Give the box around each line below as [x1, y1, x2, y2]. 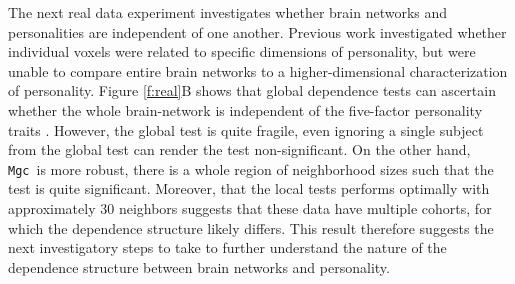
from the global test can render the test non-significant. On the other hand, [8, 139, 471, 160]
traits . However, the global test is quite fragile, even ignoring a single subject [8, 119, 484, 140]
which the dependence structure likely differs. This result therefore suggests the [8, 217, 494, 238]
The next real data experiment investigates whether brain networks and [8, 2, 448, 22]
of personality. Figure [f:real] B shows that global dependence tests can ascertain [8, 80, 496, 101]
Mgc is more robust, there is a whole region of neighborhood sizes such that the [8, 158, 494, 179]
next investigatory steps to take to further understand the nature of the [8, 237, 447, 258]
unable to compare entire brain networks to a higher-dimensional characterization [8, 60, 508, 81]
